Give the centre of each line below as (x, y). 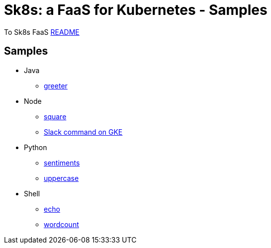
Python (36, 147)
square (55, 116)
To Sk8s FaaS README (42, 32)
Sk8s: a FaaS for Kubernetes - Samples (136, 10)
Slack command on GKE (83, 132)
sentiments (62, 163)
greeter (56, 85)
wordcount (61, 224)
